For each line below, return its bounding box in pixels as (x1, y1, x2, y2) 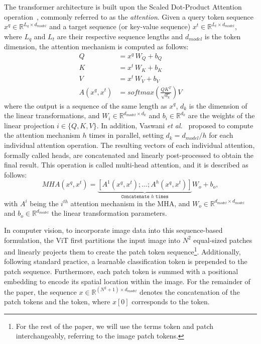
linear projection (4, 120, 55, 130)
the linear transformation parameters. (51, 208, 167, 218)
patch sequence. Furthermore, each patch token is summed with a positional (4, 266, 238, 276)
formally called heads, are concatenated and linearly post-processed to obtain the (4, 149, 254, 160)
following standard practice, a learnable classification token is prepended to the (4, 256, 247, 267)
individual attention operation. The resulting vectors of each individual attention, (4, 139, 255, 150)
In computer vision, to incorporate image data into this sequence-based (4, 224, 223, 235)
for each (209, 130, 233, 140)
